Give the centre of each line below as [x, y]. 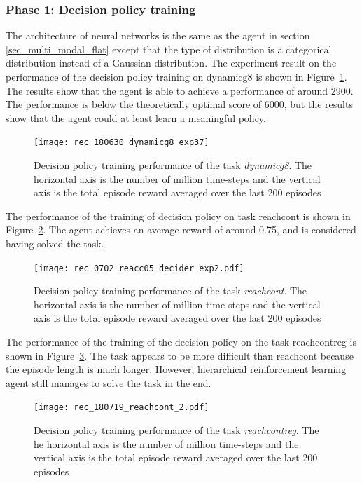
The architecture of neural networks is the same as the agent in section [158, 35]
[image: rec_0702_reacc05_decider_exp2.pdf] [139, 268]
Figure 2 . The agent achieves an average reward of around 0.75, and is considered [181, 230]
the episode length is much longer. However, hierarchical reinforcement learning [176, 369]
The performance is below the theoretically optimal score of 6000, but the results [179, 104]
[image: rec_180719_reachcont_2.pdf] [121, 408]
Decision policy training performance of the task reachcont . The [170, 291]
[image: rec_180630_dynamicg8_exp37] [121, 143]
